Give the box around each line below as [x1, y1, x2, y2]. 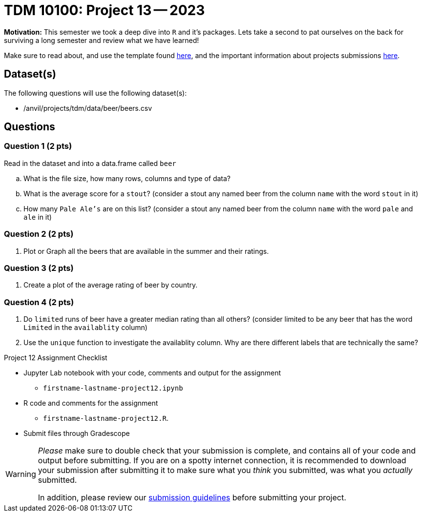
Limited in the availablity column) [23, 323, 148, 332]
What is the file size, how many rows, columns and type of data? [23, 174, 231, 183]
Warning [5, 469, 36, 479]
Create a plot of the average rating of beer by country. [23, 281, 198, 289]
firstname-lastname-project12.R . [43, 414, 169, 423]
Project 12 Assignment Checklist [4, 353, 107, 362]
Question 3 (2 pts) [4, 263, 74, 273]
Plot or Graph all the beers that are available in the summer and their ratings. [23, 247, 269, 255]
